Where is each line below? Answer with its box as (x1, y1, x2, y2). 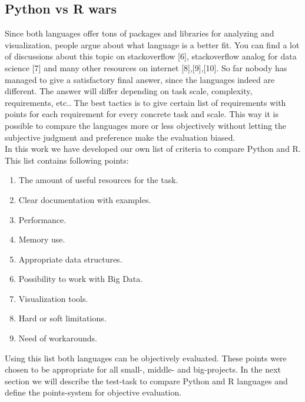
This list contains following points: (5, 154, 129, 166)
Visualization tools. (18, 292, 88, 304)
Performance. (18, 213, 67, 225)
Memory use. (18, 233, 65, 245)
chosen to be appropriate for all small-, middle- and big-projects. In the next (5, 363, 281, 376)
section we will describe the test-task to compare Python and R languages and (5, 374, 288, 387)
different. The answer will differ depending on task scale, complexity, (5, 85, 253, 97)
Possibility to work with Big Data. (18, 273, 143, 285)
